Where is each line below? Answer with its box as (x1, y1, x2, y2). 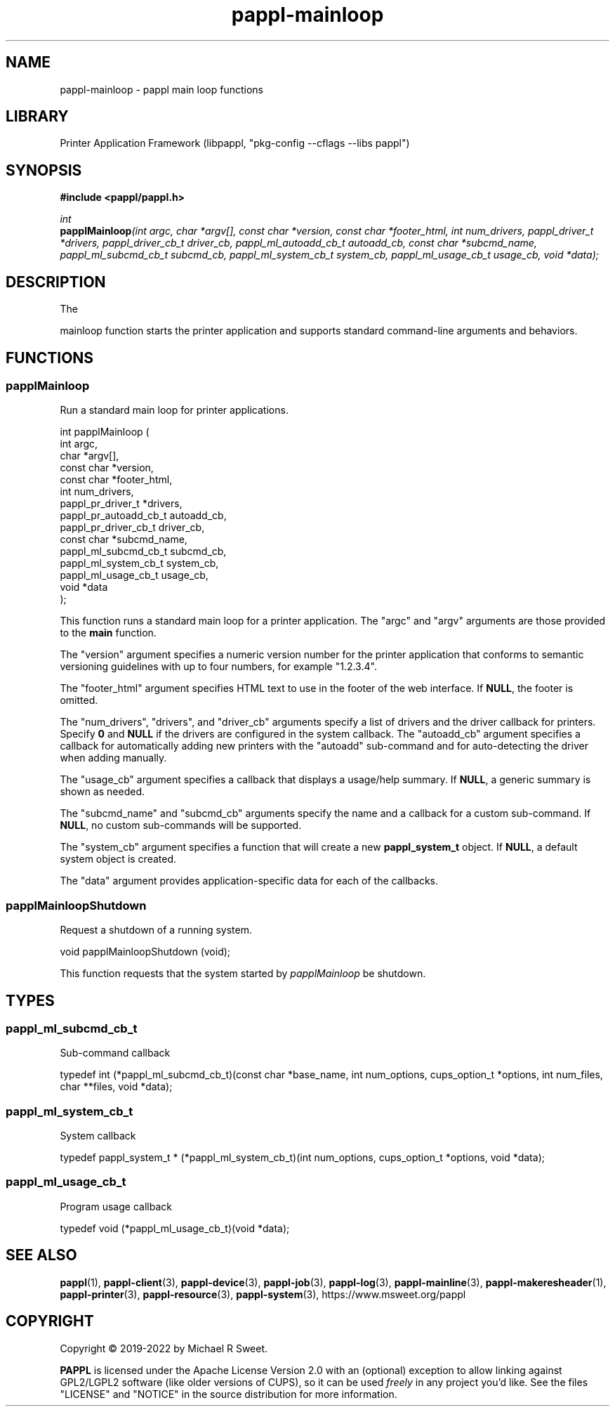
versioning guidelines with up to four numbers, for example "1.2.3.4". (60, 660, 377, 673)
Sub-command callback (60, 1047, 171, 1059)
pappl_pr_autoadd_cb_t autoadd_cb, (60, 509, 227, 522)
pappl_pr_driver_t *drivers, (60, 497, 183, 510)
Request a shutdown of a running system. (60, 924, 252, 936)
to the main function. (60, 627, 157, 639)
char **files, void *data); (60, 1080, 173, 1093)
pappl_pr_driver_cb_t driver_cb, (60, 521, 205, 534)
